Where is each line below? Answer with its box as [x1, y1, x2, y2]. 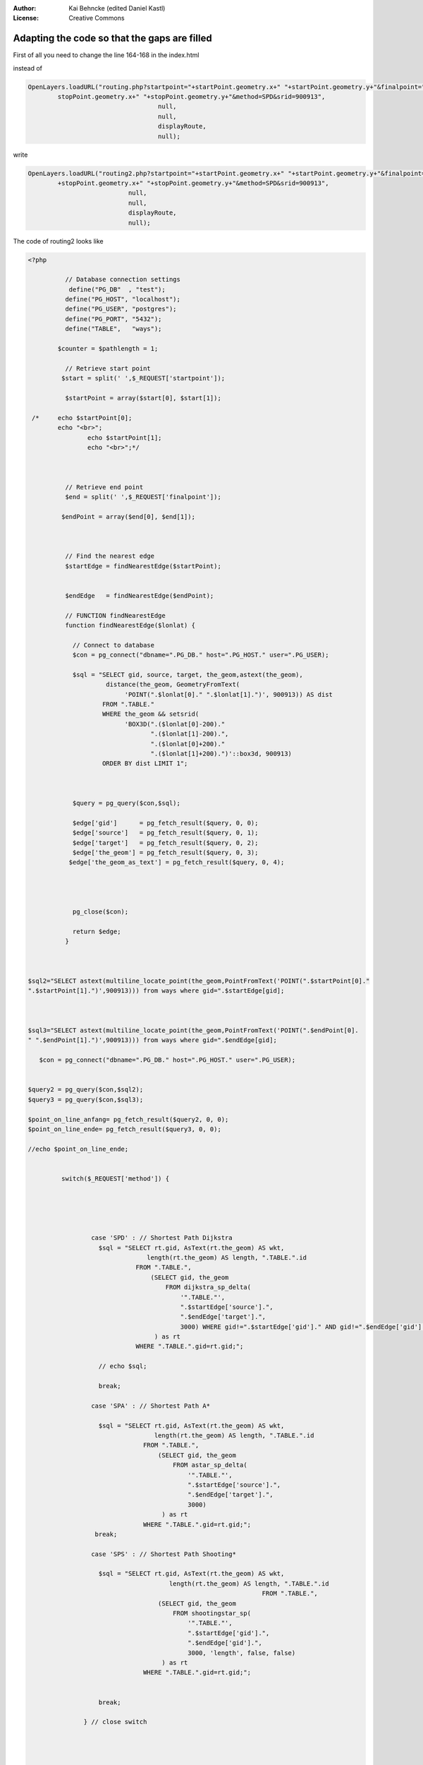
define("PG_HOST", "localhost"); [64, 295, 181, 304]
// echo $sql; [98, 1363, 147, 1370]
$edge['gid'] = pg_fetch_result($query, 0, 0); [72, 819, 259, 827]
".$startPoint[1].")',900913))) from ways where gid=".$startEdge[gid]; [27, 987, 285, 995]
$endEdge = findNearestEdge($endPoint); [64, 592, 214, 599]
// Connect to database [72, 641, 155, 649]
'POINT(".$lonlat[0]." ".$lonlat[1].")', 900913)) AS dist [124, 690, 333, 698]
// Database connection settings [64, 275, 181, 284]
